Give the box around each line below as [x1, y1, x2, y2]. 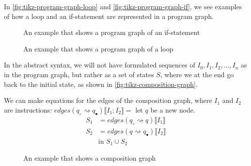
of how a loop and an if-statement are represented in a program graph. [4, 11, 214, 21]
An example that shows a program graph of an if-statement [23, 27, 200, 37]
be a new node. [150, 104, 195, 115]
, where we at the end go [160, 69, 234, 79]
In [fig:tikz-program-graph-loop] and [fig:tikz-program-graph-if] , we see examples [4, 1, 242, 11]
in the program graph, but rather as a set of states [4, 69, 154, 79]
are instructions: [4, 104, 52, 115]
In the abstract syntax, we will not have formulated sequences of [4, 60, 195, 70]
